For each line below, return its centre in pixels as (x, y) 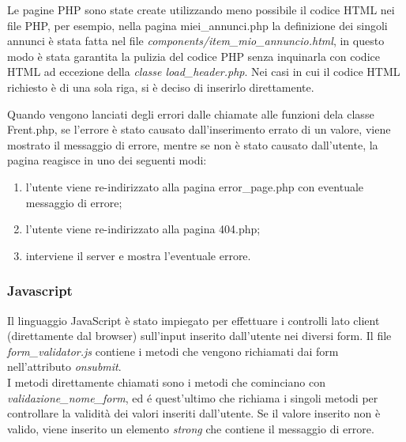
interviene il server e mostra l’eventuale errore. (138, 255)
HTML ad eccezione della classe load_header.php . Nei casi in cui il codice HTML (204, 72)
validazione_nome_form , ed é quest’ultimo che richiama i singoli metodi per (193, 397)
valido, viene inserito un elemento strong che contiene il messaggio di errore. (191, 428)
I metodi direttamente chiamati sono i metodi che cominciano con (166, 382)
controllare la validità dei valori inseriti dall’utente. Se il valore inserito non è (194, 413)
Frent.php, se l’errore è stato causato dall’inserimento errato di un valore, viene (199, 129)
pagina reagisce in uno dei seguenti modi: (107, 160)
